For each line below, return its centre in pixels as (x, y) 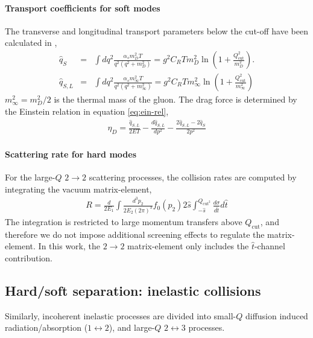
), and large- (132, 327)
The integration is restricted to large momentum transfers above (124, 221)
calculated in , (31, 43)
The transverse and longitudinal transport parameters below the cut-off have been (156, 30)
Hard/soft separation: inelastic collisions (133, 290)
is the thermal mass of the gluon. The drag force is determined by (175, 99)
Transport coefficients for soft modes (83, 8)
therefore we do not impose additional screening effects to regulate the (135, 234)
